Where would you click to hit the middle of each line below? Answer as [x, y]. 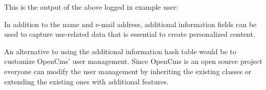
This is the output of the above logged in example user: [91, 7]
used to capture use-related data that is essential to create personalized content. [130, 34]
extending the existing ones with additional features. [87, 81]
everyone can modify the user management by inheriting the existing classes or [128, 71]
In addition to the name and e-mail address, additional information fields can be [130, 24]
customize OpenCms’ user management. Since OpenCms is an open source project [133, 61]
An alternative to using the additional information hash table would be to [120, 51]
